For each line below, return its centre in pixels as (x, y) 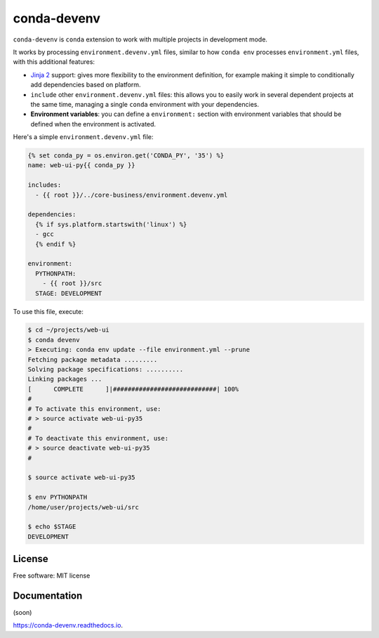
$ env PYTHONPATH (58, 497)
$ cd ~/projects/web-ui (69, 330)
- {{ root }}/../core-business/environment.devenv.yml (132, 195)
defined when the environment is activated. (93, 124)
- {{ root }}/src (72, 284)
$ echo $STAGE (52, 527)
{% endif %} (56, 244)
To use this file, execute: (48, 311)
